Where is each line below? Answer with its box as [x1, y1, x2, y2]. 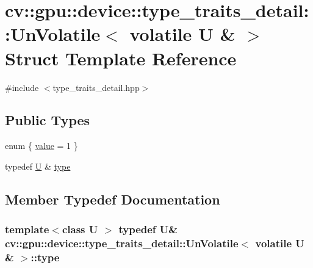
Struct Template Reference [5, 45, 237, 70]
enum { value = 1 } [5, 139, 78, 152]
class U [62, 222, 98, 237]
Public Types [5, 110, 90, 129]
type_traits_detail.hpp [52, 81, 140, 93]
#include [5, 81, 39, 93]
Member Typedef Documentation [5, 189, 220, 208]
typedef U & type [5, 159, 71, 172]
